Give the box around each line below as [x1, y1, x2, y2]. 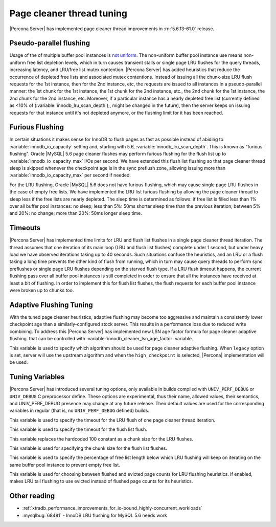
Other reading [9, 492, 55, 500]
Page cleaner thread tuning [9, 8, 128, 19]
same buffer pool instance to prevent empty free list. [9, 462, 120, 468]
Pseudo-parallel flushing [9, 39, 90, 48]
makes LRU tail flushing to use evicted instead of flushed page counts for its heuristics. [9, 478, 193, 485]
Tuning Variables [9, 372, 65, 381]
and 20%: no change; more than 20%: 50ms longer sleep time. [9, 210, 143, 216]
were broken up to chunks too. [9, 287, 74, 294]
